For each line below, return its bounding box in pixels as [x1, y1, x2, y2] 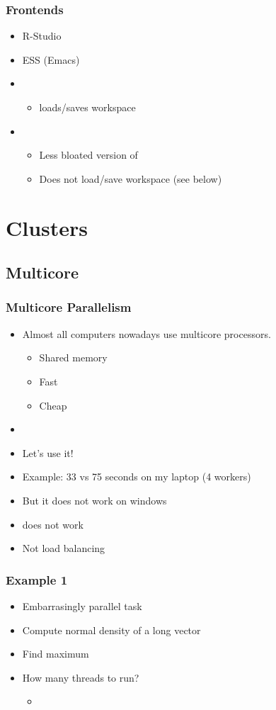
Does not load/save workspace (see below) [39, 171, 222, 186]
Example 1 [6, 570, 68, 588]
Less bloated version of [39, 147, 138, 162]
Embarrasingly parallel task [22, 598, 142, 613]
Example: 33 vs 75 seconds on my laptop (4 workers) [22, 469, 251, 484]
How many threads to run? [22, 670, 139, 684]
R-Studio [22, 28, 62, 43]
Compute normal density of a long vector [22, 622, 201, 637]
